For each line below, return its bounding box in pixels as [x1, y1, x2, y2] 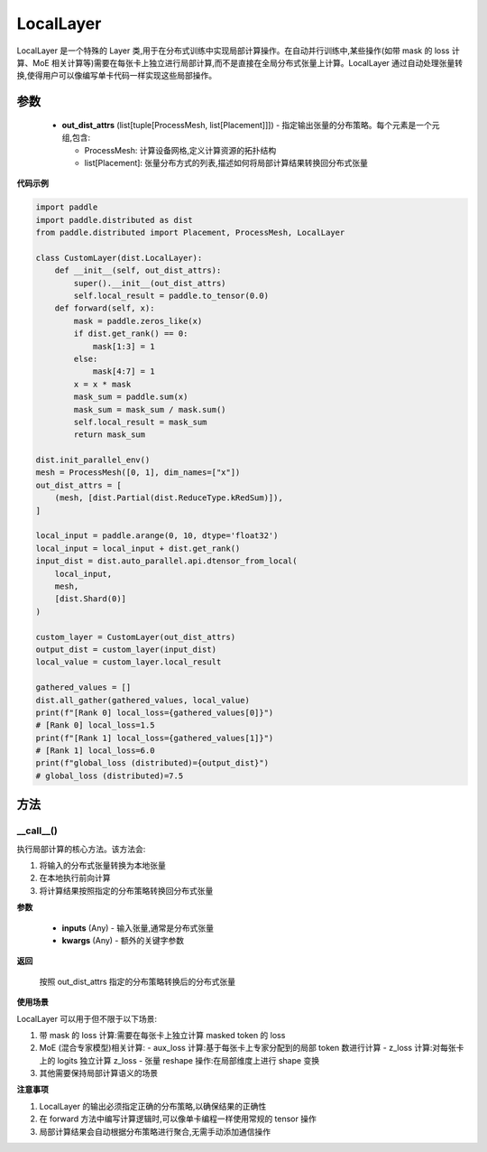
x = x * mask [73, 379, 132, 389]
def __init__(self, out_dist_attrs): [54, 265, 222, 275]
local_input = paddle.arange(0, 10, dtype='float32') [35, 531, 279, 541]
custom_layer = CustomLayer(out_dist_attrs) [35, 632, 236, 642]
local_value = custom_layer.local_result [35, 657, 222, 667]
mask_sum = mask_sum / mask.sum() [73, 404, 226, 414]
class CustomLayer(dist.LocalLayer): [35, 253, 203, 263]
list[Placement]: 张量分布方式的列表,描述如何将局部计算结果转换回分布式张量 [84, 157, 369, 168]
